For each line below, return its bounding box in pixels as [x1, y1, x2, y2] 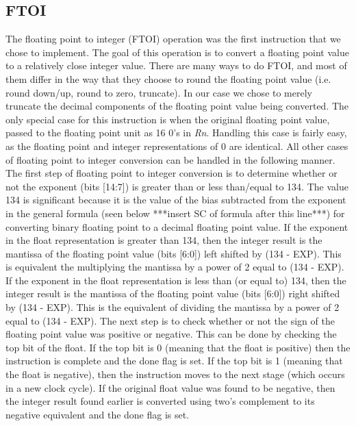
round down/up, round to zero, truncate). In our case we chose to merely [5, 85, 312, 99]
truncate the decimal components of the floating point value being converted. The [5, 99, 349, 113]
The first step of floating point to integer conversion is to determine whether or [5, 166, 338, 180]
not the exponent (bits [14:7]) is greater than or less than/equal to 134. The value [5, 179, 348, 193]
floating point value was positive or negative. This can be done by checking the [5, 327, 337, 341]
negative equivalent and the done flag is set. [5, 407, 190, 421]
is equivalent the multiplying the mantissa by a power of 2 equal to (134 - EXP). [5, 260, 344, 274]
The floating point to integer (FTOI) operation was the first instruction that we [5, 32, 341, 46]
